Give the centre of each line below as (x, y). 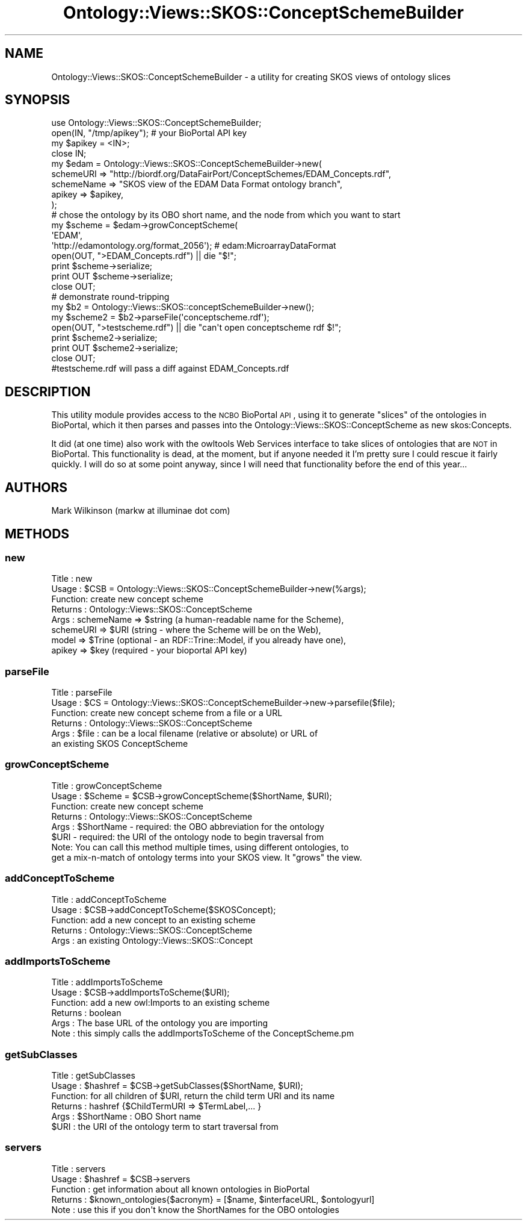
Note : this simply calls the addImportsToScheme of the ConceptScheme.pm (203, 1033)
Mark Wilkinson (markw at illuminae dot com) (141, 511)
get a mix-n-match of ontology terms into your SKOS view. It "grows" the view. (207, 857)
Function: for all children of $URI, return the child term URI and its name (193, 1096)
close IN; (69, 154)
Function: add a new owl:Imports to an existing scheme (161, 1003)
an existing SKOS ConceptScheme (120, 744)
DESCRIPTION (48, 391)
